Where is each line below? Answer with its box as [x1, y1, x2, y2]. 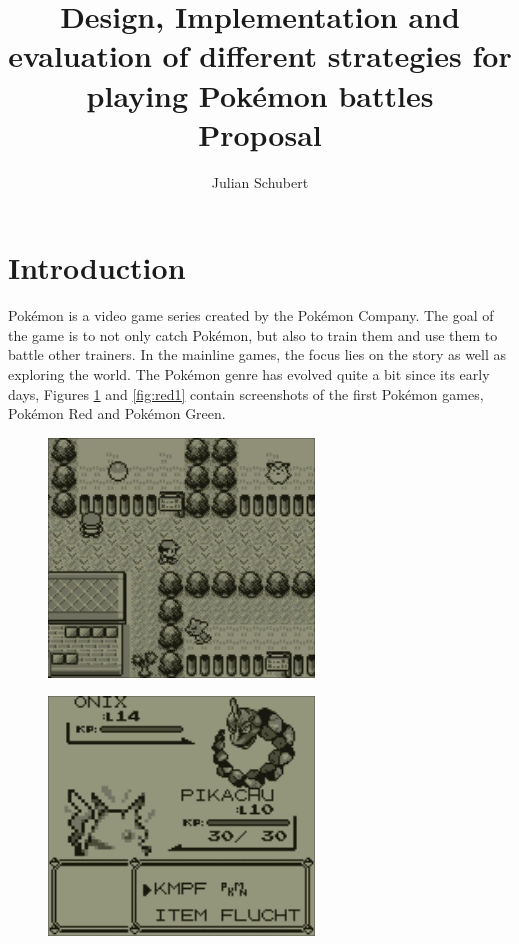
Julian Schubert [211, 171, 309, 192]
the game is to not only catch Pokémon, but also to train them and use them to [8, 324, 498, 345]
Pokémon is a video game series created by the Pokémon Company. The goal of [8, 305, 494, 326]
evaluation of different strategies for [8, 35, 512, 76]
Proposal [198, 113, 322, 154]
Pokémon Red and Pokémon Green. [8, 403, 226, 424]
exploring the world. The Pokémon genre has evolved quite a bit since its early [8, 364, 490, 384]
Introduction [8, 247, 186, 288]
